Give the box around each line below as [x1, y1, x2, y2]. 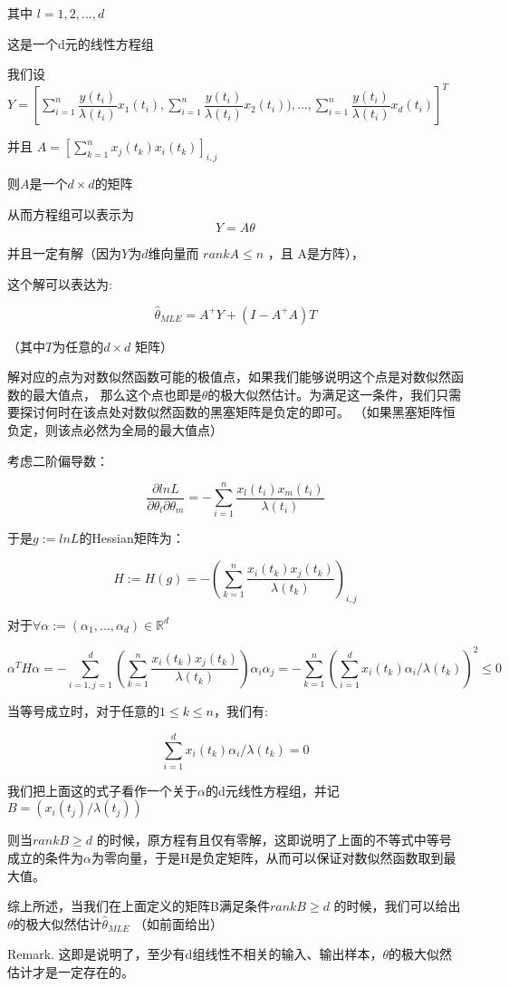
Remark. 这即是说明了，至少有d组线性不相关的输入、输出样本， [7, 944, 383, 963]
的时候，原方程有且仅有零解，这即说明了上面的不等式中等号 [96, 830, 452, 849]
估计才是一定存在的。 [7, 963, 134, 982]
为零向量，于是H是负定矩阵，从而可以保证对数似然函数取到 [91, 848, 444, 867]
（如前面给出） [134, 914, 224, 933]
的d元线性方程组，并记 [205, 780, 340, 799]
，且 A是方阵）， [267, 244, 364, 263]
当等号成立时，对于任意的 [7, 702, 159, 721]
